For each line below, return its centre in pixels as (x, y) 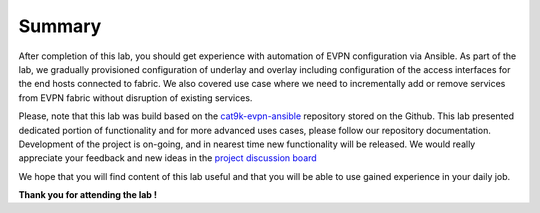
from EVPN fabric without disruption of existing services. (135, 97)
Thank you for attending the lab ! (87, 195)
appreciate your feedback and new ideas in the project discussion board (167, 158)
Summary (60, 26)
